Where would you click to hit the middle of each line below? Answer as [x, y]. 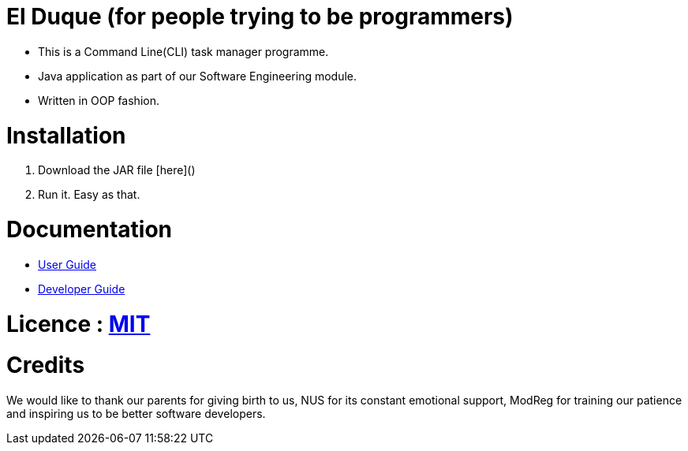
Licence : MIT [79, 324]
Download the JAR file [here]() [117, 170]
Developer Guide [82, 289]
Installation [66, 135]
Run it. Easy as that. [89, 195]
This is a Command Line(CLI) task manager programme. [183, 51]
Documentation [90, 229]
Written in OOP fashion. [99, 100]
